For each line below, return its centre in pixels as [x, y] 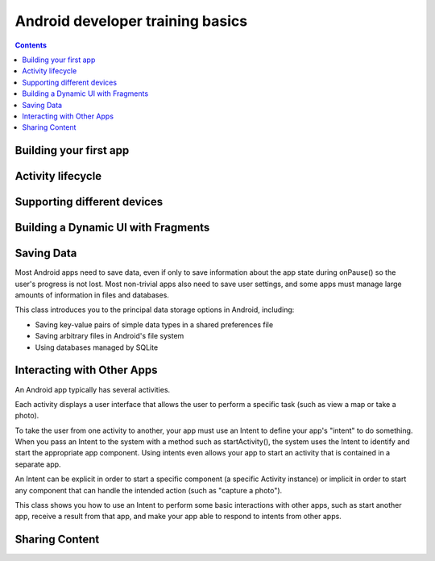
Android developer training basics [131, 21]
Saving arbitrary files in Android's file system [110, 336]
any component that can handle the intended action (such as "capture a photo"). [149, 490]
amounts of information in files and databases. [92, 295]
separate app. [38, 464]
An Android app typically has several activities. [93, 389]
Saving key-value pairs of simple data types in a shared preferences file [154, 324]
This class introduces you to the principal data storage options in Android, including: [155, 310]
